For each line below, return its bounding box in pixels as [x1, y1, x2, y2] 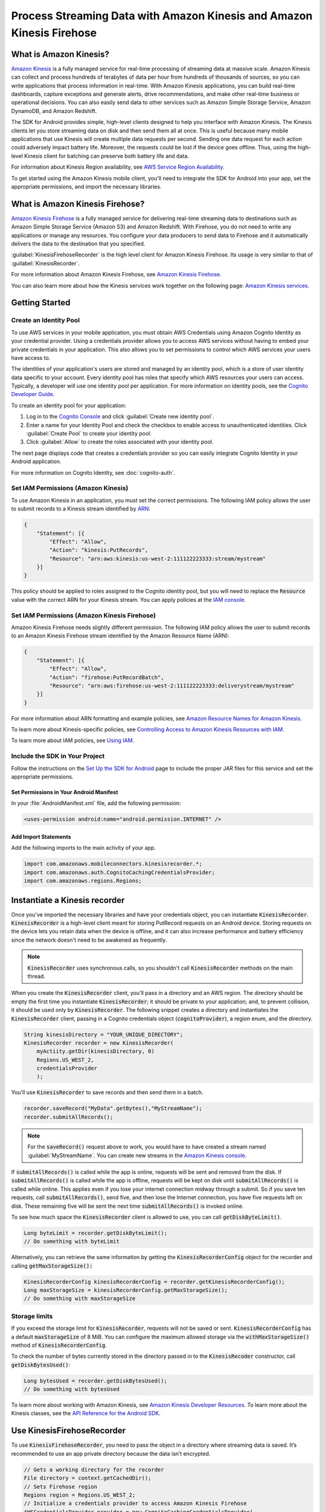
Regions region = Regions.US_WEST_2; [24, 1491, 136, 1498]
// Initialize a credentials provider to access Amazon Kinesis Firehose [24, 1500, 247, 1507]
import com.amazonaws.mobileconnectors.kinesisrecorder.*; [24, 861, 202, 867]
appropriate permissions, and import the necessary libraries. [11, 183, 162, 190]
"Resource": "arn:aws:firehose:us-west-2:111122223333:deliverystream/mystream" [49, 682, 295, 689]
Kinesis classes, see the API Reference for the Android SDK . [11, 1410, 161, 1417]
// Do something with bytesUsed [24, 1386, 120, 1393]
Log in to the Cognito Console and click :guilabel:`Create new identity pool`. [26, 413, 214, 420]
